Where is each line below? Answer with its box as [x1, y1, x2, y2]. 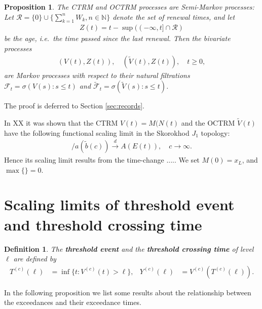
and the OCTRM [181, 118, 235, 128]
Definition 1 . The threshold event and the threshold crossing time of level [4, 243, 254, 254]
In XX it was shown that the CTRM [4, 118, 118, 128]
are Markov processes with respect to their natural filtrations [4, 69, 190, 80]
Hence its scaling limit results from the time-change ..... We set [4, 154, 200, 165]
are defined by [13, 253, 56, 264]
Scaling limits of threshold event [4, 194, 235, 215]
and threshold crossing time [4, 214, 202, 235]
